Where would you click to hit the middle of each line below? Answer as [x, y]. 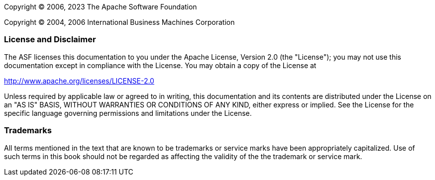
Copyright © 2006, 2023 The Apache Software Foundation [101, 7]
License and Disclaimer [50, 40]
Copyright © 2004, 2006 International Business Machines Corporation [119, 22]
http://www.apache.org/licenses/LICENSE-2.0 [79, 81]
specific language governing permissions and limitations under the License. [128, 113]
